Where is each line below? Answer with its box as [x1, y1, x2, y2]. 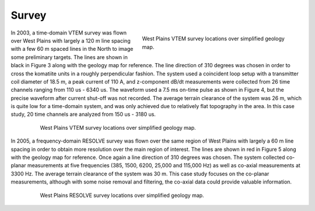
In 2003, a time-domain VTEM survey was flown [10, 29, 127, 36]
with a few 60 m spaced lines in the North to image [10, 46, 134, 53]
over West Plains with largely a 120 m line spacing [10, 37, 131, 44]
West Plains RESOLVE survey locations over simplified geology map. [40, 192, 204, 199]
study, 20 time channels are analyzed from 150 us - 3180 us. [10, 111, 156, 118]
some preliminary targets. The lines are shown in [10, 53, 128, 61]
